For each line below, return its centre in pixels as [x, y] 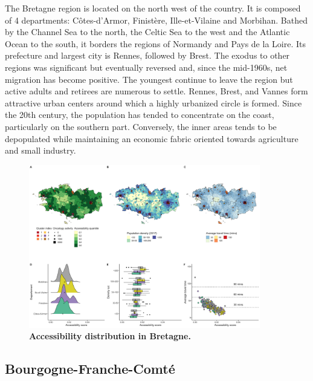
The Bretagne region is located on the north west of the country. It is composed [153, 8]
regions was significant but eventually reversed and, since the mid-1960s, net [146, 67]
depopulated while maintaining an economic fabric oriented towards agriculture [152, 138]
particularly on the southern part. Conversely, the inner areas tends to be [141, 126]
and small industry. [40, 150]
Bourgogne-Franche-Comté [90, 369]
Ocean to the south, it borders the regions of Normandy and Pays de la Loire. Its [155, 43]
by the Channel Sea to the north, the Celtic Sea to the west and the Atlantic [147, 32]
